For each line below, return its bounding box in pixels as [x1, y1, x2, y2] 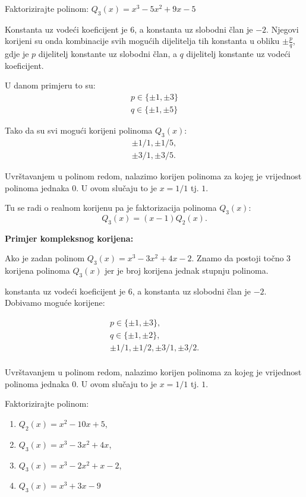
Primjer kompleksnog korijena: [5, 232, 134, 244]
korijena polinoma [5, 264, 70, 277]
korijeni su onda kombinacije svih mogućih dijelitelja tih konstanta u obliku [5, 34, 280, 47]
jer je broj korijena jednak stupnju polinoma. [105, 264, 269, 277]
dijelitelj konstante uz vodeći [186, 48, 291, 60]
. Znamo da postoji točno [191, 252, 284, 264]
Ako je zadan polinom [5, 252, 85, 264]
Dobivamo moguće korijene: [5, 296, 105, 309]
